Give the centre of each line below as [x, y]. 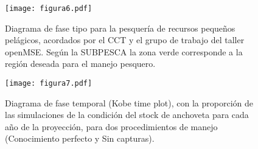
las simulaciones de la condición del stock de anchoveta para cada [127, 115]
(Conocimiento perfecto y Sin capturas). [80, 138]
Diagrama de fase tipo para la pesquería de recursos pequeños [120, 28]
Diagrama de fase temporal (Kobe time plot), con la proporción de [129, 102]
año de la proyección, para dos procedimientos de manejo [111, 126]
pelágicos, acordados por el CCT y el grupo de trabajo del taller [125, 40]
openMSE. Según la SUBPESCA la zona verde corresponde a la [124, 51]
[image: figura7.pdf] [49, 84]
